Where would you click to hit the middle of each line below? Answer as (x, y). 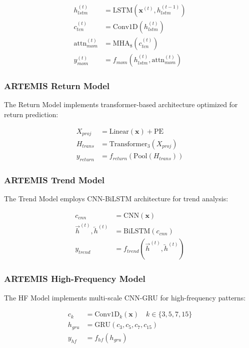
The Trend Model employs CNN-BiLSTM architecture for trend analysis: (116, 199)
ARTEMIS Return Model (57, 86)
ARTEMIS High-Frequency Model (75, 279)
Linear (119, 131)
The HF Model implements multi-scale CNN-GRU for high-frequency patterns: (125, 297)
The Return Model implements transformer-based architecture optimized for (121, 104)
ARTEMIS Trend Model (54, 180)
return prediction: (31, 114)
